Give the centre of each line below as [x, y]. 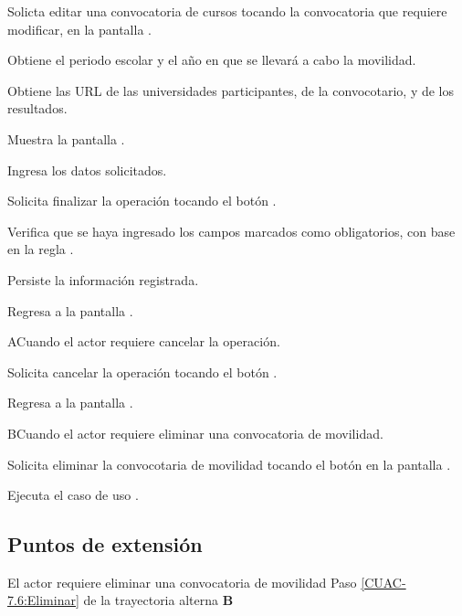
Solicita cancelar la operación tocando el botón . [142, 372]
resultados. [37, 108]
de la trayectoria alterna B [158, 600]
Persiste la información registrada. [103, 279]
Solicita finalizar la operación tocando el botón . [142, 201]
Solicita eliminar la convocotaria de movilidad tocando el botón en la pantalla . [229, 464]
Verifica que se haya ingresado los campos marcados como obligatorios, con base [231, 231]
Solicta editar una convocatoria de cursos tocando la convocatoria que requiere [227, 11]
